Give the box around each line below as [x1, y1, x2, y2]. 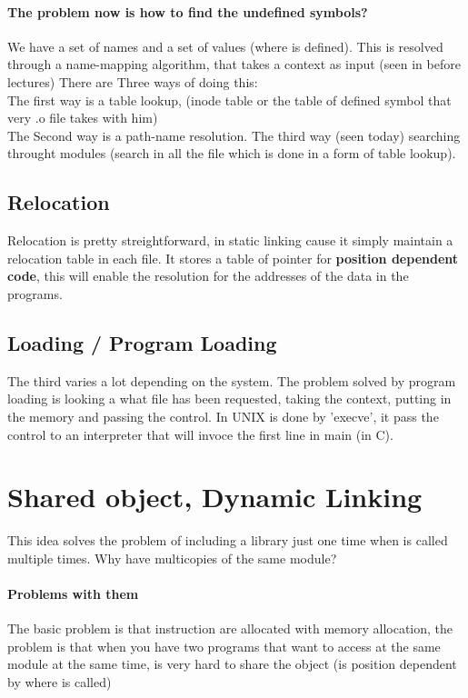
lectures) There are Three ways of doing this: [7, 72, 258, 91]
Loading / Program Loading [7, 328, 277, 356]
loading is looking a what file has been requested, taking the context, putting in [7, 389, 452, 408]
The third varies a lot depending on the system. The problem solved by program [7, 371, 456, 390]
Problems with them [7, 584, 139, 603]
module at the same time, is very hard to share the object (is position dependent [7, 654, 457, 673]
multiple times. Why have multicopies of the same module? [7, 548, 337, 567]
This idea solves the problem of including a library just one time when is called [7, 531, 448, 550]
